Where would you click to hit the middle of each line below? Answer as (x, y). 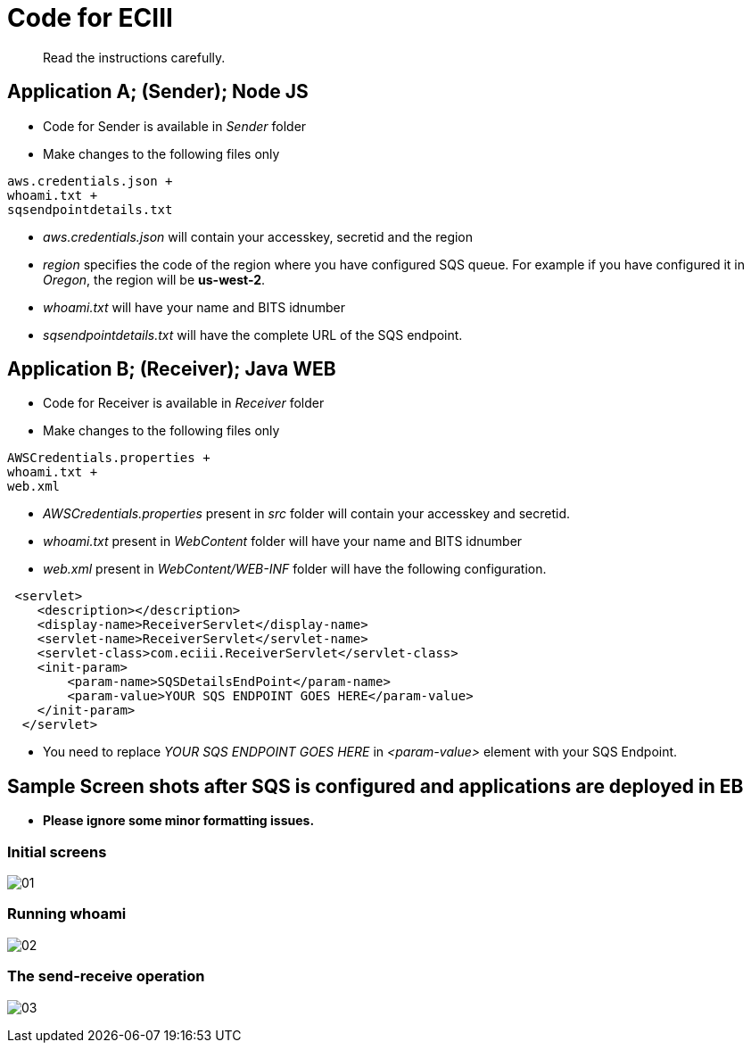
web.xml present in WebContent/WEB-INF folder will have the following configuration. (295, 569)
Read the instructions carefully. (134, 57)
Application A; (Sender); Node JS (158, 92)
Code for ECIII (90, 18)
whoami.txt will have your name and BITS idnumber (194, 307)
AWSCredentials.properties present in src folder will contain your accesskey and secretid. (307, 514)
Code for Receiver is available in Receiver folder (184, 403)
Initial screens (57, 852)
